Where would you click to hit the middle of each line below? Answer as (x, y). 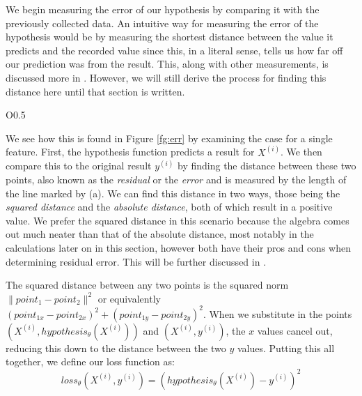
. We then (301, 152)
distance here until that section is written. (95, 91)
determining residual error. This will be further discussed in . (136, 261)
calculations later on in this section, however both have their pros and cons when (178, 247)
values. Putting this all (286, 348)
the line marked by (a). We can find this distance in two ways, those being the (173, 193)
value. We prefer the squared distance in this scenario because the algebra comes (178, 220)
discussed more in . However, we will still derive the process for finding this (166, 77)
